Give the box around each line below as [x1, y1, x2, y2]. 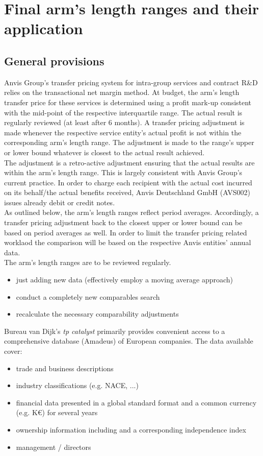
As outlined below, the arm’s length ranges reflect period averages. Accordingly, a [4, 207, 259, 218]
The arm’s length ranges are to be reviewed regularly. [4, 257, 171, 268]
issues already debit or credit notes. [4, 197, 115, 207]
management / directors [16, 441, 91, 452]
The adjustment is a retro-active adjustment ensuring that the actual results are [4, 157, 255, 167]
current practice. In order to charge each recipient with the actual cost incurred [4, 177, 252, 187]
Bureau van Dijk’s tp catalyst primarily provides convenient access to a [4, 325, 225, 336]
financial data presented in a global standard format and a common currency [16, 397, 257, 407]
